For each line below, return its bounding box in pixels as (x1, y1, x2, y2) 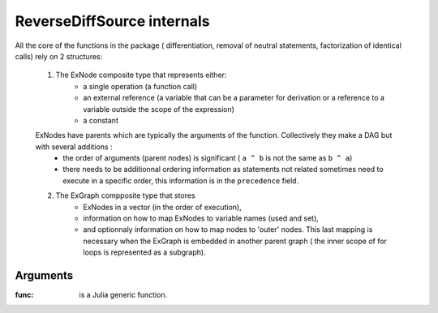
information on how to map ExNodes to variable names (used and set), (83, 213, 320, 223)
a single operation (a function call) (83, 81, 198, 91)
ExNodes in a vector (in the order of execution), (83, 202, 243, 212)
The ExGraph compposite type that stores (55, 191, 195, 200)
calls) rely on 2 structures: (15, 51, 103, 61)
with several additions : (35, 142, 113, 152)
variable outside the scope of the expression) (83, 104, 235, 114)
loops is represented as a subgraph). (83, 247, 206, 257)
